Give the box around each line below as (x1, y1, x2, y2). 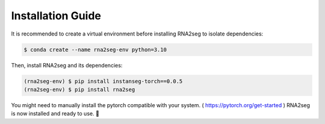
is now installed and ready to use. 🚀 (11, 110, 99, 117)
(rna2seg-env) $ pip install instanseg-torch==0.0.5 (23, 78, 183, 84)
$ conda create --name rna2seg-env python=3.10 (23, 46, 167, 53)
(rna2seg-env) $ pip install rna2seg (23, 86, 135, 93)
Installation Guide (11, 9, 102, 22)
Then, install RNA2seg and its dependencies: (11, 61, 123, 69)
